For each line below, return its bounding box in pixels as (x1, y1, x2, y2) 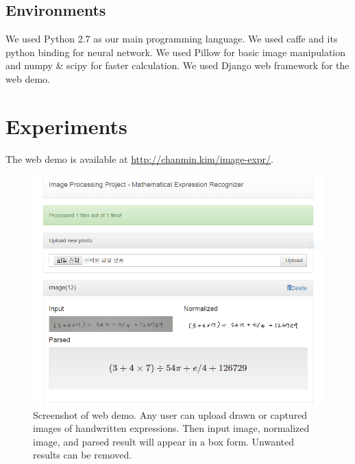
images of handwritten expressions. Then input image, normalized (33, 421, 310, 435)
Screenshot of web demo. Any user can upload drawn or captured (33, 407, 308, 422)
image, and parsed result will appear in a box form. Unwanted (33, 434, 295, 448)
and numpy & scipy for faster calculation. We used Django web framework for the (5, 58, 350, 73)
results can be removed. (33, 448, 132, 462)
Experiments (5, 112, 127, 140)
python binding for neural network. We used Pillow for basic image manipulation (5, 44, 346, 59)
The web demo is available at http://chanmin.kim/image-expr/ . (5, 151, 273, 166)
